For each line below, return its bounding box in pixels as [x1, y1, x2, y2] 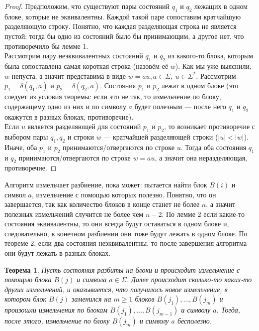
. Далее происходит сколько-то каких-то [126, 274, 252, 285]
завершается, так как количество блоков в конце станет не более [4, 199, 200, 209]
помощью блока [4, 274, 52, 285]
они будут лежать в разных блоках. [4, 248, 111, 258]
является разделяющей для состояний [27, 121, 141, 132]
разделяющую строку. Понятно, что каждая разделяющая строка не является [4, 21, 237, 31]
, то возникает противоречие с [164, 121, 255, 132]
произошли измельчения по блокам [4, 305, 108, 315]
